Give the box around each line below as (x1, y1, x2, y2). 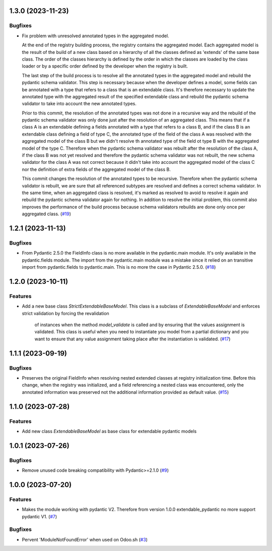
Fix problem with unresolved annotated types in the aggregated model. (22, 33, 169, 39)
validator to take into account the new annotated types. (22, 101, 137, 107)
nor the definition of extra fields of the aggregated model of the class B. (22, 166, 171, 172)
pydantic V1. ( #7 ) (22, 513, 57, 519)
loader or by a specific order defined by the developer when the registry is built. (22, 63, 188, 69)
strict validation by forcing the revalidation (22, 310, 109, 316)
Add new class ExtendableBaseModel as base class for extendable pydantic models (22, 428, 197, 434)
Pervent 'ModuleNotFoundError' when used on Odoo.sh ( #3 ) (22, 536, 148, 542)
